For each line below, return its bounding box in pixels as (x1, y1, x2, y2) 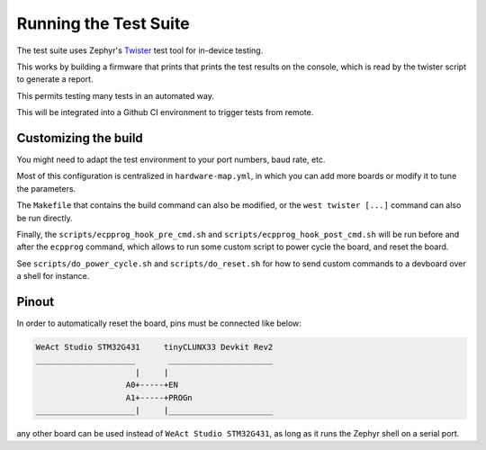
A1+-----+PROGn (125, 392, 193, 402)
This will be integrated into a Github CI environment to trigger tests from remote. (16, 107, 314, 118)
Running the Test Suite (16, 13, 190, 33)
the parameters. (16, 183, 76, 193)
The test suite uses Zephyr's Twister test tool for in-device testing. (16, 45, 264, 56)
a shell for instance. (16, 271, 90, 282)
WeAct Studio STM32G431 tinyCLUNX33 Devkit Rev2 (35, 342, 274, 353)
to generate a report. (16, 74, 94, 85)
